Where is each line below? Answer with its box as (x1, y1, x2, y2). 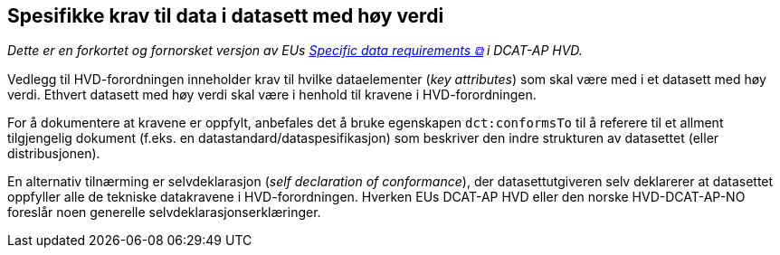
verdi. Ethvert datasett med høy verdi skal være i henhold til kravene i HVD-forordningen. (7, 87, 537, 103)
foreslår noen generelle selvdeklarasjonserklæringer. (7, 204, 321, 221)
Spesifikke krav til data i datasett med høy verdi (7, 5, 444, 27)
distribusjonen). (7, 146, 100, 162)
